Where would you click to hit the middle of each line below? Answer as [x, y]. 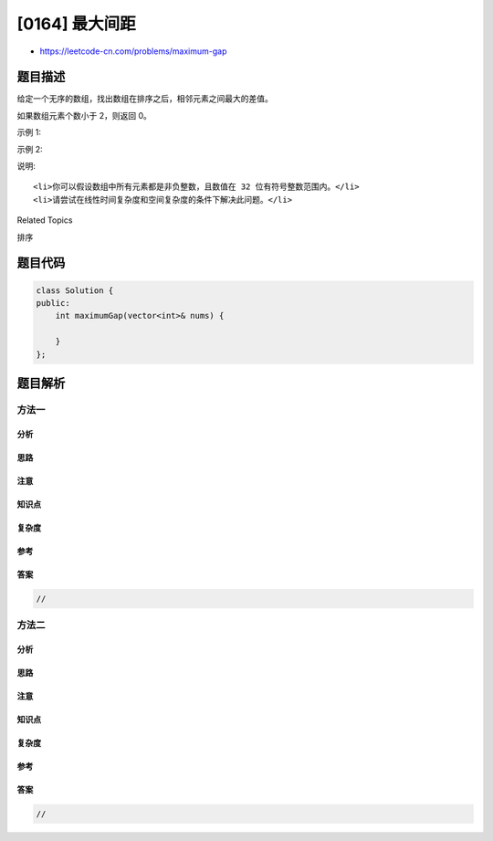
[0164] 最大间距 [76, 24]
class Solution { [75, 290]
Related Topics [45, 220]
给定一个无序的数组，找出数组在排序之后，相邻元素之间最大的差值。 [145, 99]
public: [53, 303]
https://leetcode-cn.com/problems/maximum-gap [133, 51]
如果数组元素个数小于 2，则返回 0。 [84, 115]
